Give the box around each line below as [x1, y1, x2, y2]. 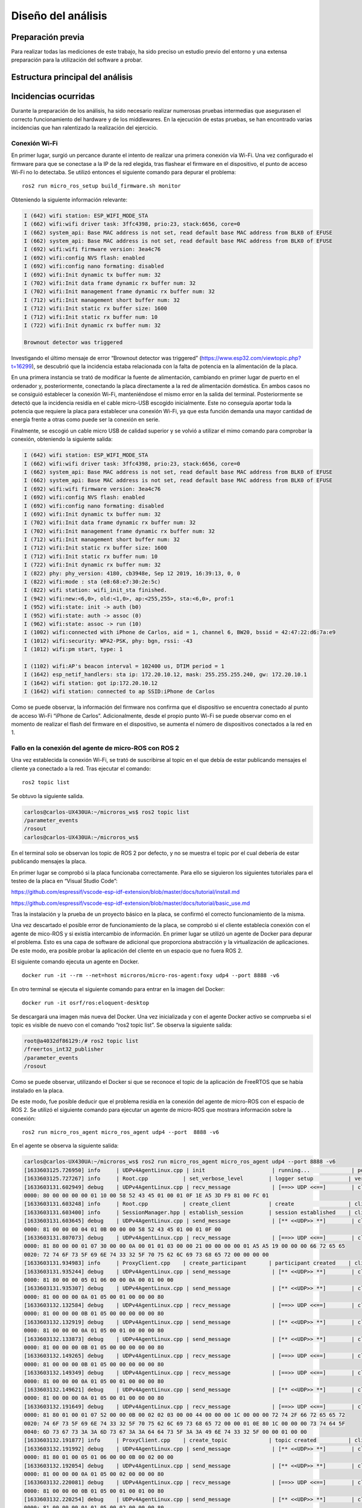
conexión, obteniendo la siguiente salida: [11, 436, 113, 443]
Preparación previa [11, 32, 84, 42]
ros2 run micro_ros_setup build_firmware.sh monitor [22, 183, 181, 189]
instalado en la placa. [11, 1086, 65, 1094]
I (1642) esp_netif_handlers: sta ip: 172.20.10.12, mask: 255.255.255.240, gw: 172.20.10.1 [24, 671, 307, 678]
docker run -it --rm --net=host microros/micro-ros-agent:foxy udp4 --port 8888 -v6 [22, 972, 280, 979]
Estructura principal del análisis [11, 72, 133, 83]
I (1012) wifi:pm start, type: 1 [24, 646, 123, 653]
